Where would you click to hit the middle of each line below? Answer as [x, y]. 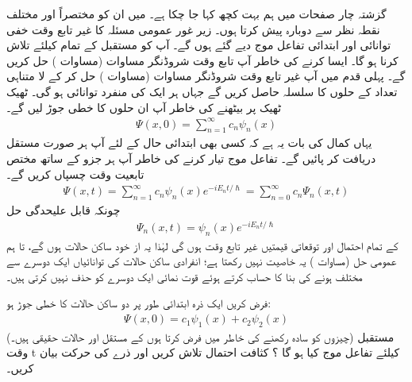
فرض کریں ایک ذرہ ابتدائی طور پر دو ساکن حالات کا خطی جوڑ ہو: [139, 303]
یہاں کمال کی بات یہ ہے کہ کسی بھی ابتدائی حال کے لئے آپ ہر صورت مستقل [189, 143]
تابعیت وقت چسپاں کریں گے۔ [75, 174]
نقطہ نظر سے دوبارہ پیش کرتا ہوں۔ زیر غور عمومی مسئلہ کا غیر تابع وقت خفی [193, 29]
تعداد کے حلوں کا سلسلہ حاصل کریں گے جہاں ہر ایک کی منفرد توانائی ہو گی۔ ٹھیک [202, 91]
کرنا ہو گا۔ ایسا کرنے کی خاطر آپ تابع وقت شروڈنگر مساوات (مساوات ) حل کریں [202, 60]
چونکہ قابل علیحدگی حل [64, 210]
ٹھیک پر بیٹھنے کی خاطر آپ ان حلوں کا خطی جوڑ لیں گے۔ [144, 107]
